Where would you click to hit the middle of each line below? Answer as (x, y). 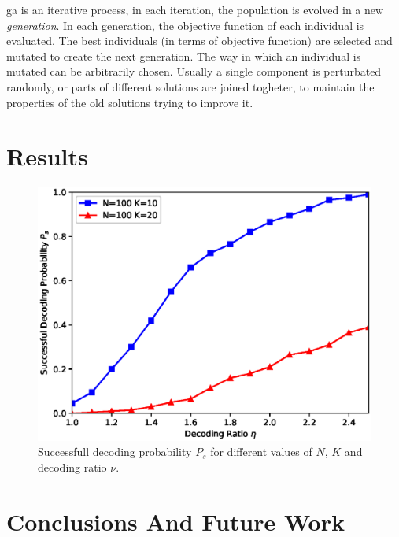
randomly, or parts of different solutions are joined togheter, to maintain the (190, 86)
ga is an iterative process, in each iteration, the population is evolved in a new (195, 9)
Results (47, 156)
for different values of (261, 452)
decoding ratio (72, 467)
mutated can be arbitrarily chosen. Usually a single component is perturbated (194, 71)
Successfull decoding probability (115, 452)
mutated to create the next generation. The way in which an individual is (184, 56)
